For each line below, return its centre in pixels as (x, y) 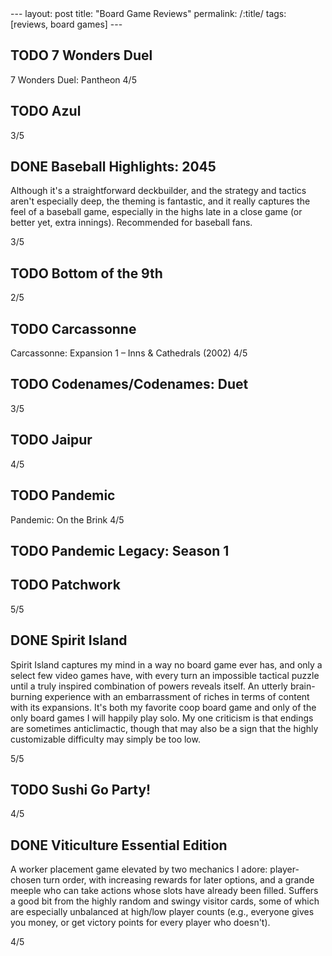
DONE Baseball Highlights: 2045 (113, 167)
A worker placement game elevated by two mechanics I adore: (139, 869)
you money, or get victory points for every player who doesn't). (140, 923)
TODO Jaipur (51, 440)
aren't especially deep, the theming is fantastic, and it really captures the (160, 201)
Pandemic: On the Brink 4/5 (67, 519)
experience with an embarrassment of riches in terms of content (177, 696)
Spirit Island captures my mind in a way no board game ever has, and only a (166, 664)
